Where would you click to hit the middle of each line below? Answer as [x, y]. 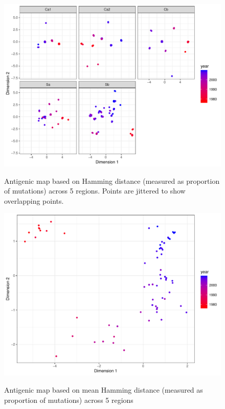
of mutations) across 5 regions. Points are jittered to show [95, 191]
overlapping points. [34, 200]
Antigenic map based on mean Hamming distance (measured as [104, 389]
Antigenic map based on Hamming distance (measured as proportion [112, 181]
